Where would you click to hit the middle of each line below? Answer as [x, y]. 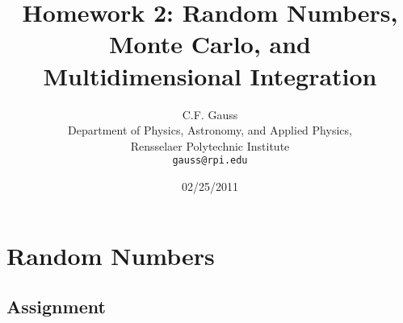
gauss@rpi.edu [210, 161]
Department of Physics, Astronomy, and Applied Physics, [210, 130]
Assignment [56, 306]
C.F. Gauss [210, 114]
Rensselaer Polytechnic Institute [210, 145]
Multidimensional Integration [210, 75]
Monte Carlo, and [210, 44]
